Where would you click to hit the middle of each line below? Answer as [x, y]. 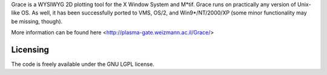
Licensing [30, 49]
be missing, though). [37, 21]
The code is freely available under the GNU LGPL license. [83, 64]
